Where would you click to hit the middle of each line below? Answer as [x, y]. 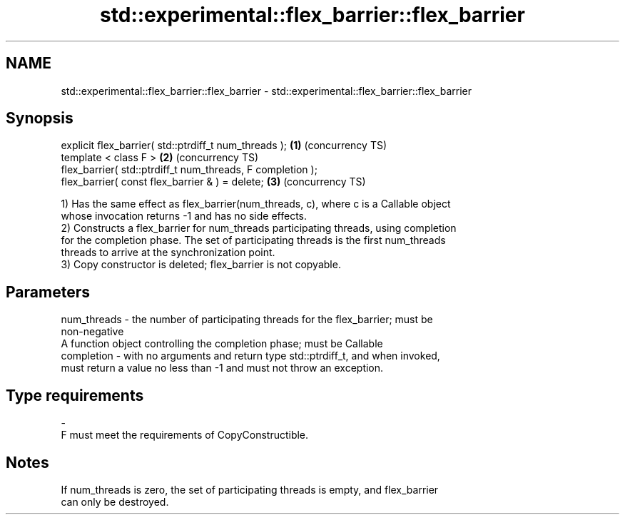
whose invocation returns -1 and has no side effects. [184, 216]
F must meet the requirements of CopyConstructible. [185, 435]
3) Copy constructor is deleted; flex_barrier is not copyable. [201, 265]
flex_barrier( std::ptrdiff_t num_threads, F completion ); [189, 170]
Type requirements [75, 395]
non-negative [92, 332]
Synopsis [40, 118]
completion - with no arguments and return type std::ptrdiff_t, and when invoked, [250, 356]
